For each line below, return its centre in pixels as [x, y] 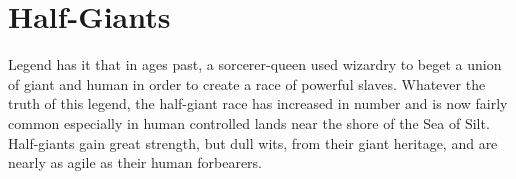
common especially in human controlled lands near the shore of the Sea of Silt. [249, 122]
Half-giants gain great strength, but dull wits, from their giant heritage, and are [253, 142]
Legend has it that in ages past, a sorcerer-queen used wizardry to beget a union [255, 64]
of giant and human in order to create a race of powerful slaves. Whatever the [247, 83]
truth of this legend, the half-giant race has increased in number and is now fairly [258, 103]
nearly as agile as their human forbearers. [135, 162]
